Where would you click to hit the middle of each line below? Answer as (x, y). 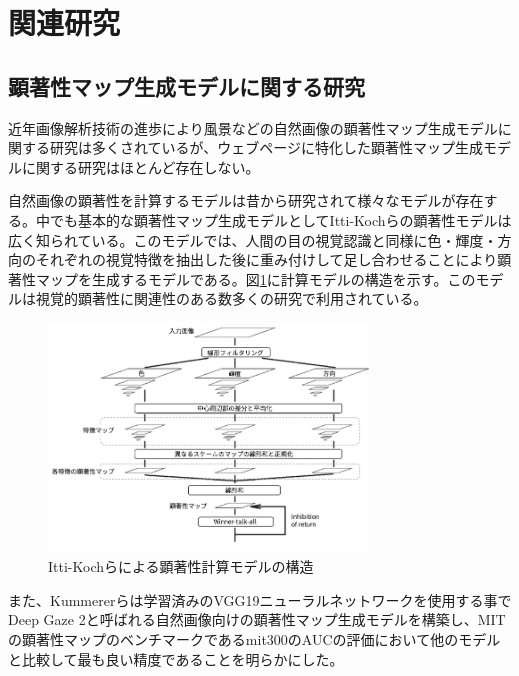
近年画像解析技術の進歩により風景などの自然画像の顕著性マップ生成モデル (253, 127)
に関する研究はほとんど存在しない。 (140, 166)
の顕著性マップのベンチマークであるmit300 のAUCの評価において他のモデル (254, 638)
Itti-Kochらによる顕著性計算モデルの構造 (181, 566)
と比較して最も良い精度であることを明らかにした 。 (176, 658)
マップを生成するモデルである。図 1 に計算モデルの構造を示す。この (255, 278)
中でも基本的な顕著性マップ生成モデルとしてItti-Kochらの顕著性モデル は (273, 219)
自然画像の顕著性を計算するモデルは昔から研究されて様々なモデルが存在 (246, 200)
